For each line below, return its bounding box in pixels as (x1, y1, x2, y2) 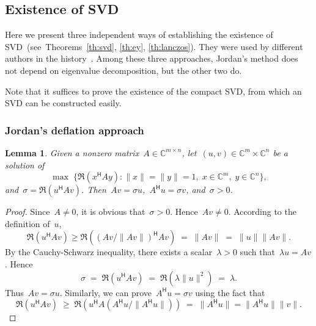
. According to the (228, 205, 296, 218)
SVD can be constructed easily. (5, 96, 122, 109)
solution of (5, 158, 45, 171)
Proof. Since (5, 205, 50, 218)
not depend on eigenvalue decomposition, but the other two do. (5, 63, 242, 76)
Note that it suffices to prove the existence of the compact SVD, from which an (5, 84, 302, 97)
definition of (5, 217, 50, 230)
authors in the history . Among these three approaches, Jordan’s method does (5, 52, 298, 65)
